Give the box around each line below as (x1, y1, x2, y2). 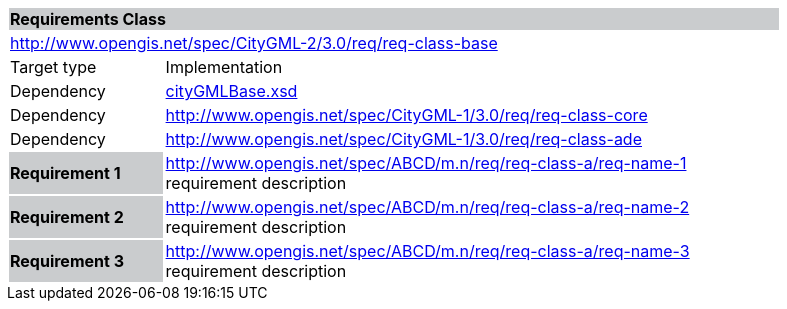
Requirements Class (10, 9, 166, 29)
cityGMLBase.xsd (165, 81, 298, 101)
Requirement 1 (10, 163, 121, 183)
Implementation (165, 57, 283, 77)
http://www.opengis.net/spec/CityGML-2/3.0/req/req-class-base (10, 33, 498, 53)
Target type (10, 57, 97, 77)
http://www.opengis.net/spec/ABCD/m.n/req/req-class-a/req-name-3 (165, 241, 690, 261)
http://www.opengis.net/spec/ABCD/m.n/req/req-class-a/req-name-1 (165, 153, 687, 173)
